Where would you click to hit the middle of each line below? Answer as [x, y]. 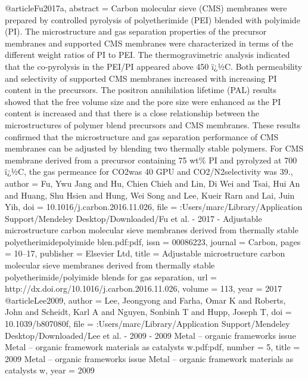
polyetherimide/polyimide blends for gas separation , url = [111, 276]
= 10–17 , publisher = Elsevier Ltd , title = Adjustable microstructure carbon [145, 253]
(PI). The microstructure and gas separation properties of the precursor [136, 31]
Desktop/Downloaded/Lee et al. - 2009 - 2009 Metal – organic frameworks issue [150, 335]
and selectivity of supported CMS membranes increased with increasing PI [141, 78]
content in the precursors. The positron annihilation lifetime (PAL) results [141, 90]
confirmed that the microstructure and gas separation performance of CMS [142, 136]
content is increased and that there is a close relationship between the [132, 113]
